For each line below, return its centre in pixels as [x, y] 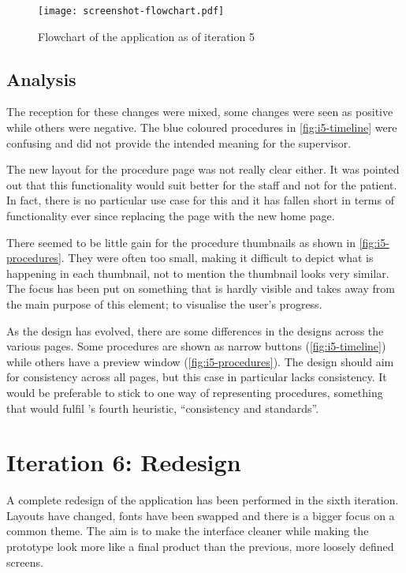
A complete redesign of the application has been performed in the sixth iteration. [203, 500]
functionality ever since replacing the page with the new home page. [171, 216]
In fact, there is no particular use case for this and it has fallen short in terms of [200, 200]
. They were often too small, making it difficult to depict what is [217, 258]
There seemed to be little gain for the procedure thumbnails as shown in [181, 242]
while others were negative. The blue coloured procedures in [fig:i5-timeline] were [202, 127]
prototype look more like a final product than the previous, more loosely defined [200, 547]
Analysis [41, 79]
